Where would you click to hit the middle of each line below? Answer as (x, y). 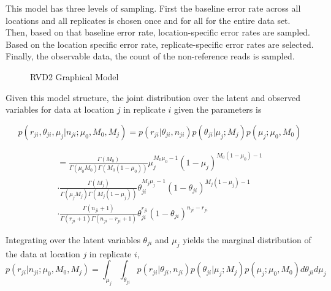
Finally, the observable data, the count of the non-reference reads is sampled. (150, 56)
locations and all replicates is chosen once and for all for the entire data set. (148, 20)
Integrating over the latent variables (73, 239)
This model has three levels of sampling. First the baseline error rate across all (153, 8)
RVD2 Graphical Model (74, 76)
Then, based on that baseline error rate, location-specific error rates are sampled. (158, 32)
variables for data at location (60, 109)
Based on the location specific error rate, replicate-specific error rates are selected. (160, 44)
